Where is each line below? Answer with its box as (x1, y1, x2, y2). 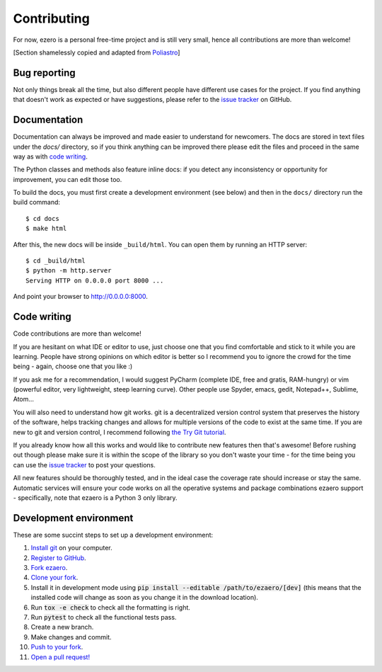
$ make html (25, 224, 67, 233)
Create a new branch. (30, 623, 94, 632)
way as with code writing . (13, 152, 88, 161)
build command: (13, 198, 60, 207)
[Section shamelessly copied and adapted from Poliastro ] (13, 48, 180, 57)
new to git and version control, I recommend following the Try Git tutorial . (13, 428, 226, 436)
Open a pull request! (30, 652, 91, 661)
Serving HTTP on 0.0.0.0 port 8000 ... (25, 276, 164, 285)
